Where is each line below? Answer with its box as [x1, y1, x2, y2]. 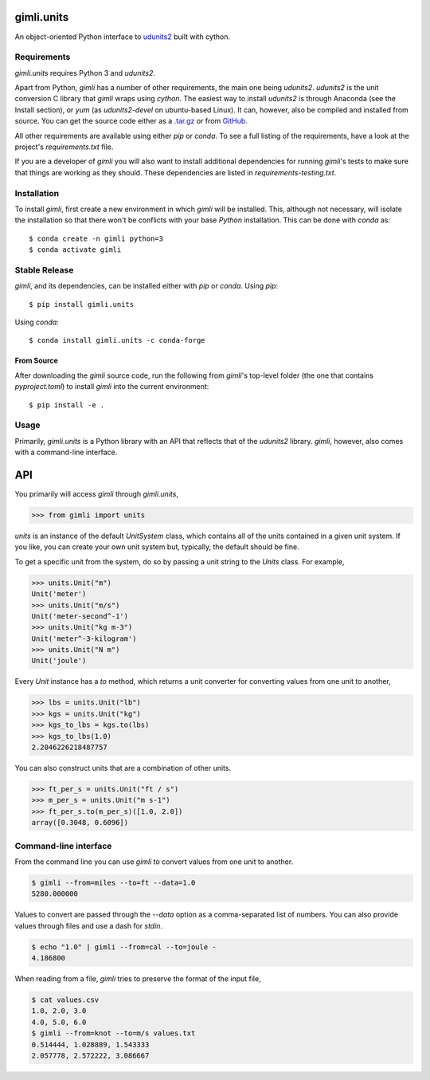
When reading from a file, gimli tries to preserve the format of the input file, [14, 974, 262, 984]
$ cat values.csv [31, 995, 100, 1004]
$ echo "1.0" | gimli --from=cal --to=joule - [31, 942, 217, 952]
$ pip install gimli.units [29, 300, 135, 308]
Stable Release [14, 264, 74, 275]
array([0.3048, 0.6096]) [31, 818, 129, 827]
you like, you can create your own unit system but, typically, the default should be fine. [14, 542, 299, 552]
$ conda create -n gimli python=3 [29, 234, 163, 243]
